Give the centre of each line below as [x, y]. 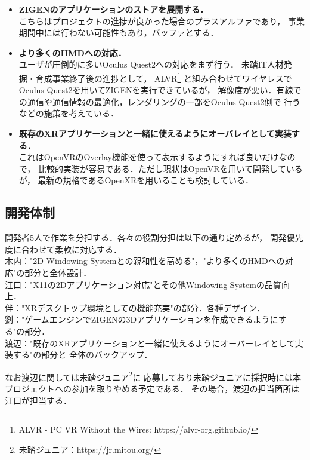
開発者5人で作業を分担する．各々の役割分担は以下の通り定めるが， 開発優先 [154, 237]
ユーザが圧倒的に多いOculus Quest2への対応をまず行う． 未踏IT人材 [151, 64]
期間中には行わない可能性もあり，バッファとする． [119, 33]
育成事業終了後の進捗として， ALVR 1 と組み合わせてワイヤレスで [164, 77]
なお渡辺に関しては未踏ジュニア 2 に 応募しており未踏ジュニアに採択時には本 [153, 376]
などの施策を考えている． [69, 113]
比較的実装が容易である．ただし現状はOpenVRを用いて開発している [170, 168]
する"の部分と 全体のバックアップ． [83, 355]
